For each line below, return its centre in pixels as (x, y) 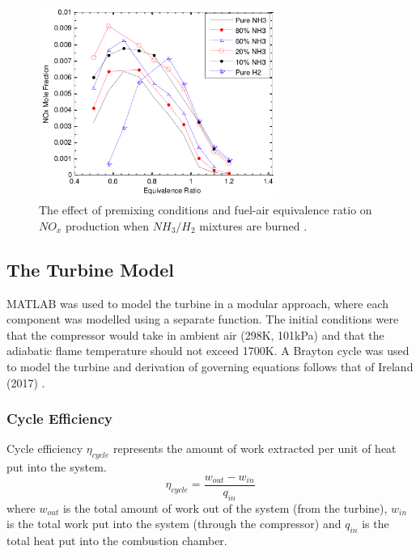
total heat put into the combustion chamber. (117, 541)
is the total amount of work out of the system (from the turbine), (225, 507)
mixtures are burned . (253, 225)
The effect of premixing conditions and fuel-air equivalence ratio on (206, 210)
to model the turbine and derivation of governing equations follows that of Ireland (210, 367)
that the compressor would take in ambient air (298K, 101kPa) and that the (195, 334)
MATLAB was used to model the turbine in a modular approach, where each (198, 303)
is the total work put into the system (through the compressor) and (174, 524)
